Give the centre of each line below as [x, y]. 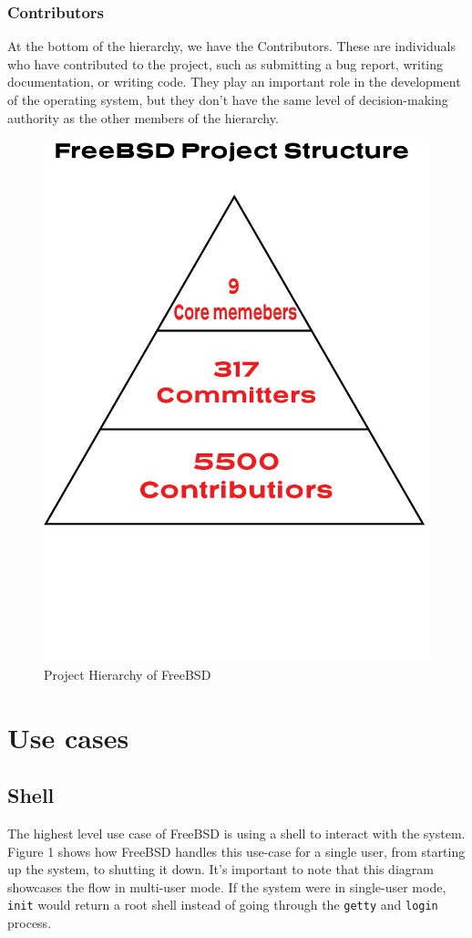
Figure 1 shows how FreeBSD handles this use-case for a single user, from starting [236, 851]
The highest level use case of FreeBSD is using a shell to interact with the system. [236, 833]
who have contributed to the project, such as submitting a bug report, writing [226, 63]
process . [30, 923]
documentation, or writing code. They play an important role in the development [234, 82]
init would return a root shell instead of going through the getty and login [223, 905]
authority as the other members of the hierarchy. [143, 117]
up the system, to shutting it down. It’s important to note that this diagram [221, 869]
